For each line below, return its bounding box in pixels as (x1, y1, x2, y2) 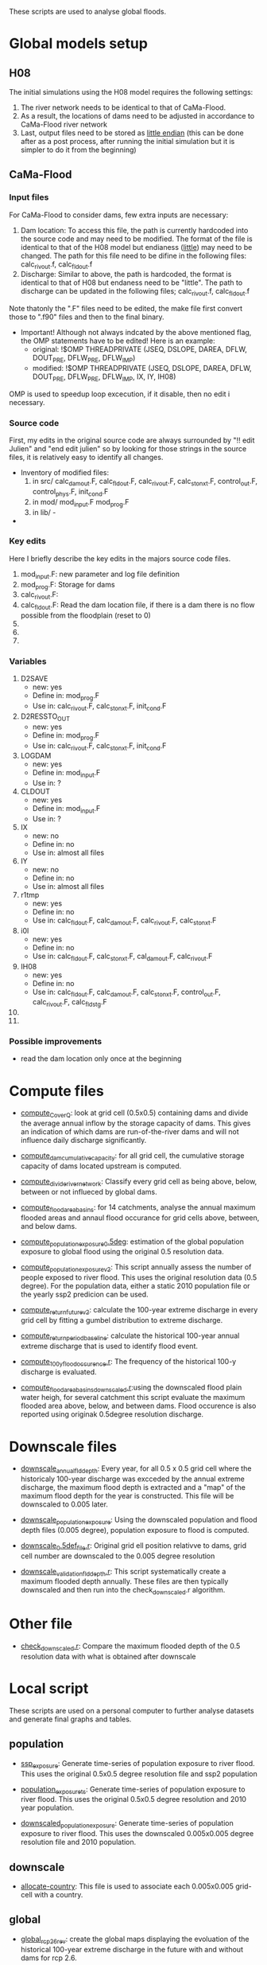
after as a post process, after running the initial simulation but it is (20, 137, 235, 146)
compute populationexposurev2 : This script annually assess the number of (20, 1262, 252, 1274)
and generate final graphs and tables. (9, 1714, 132, 1724)
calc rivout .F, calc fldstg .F (32, 997, 108, 1009)
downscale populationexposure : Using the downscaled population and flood (20, 1515, 257, 1526)
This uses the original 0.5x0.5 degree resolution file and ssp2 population (20, 1768, 257, 1778)
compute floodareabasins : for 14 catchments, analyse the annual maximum (20, 1202, 257, 1214)
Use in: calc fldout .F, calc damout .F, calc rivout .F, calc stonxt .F (32, 915, 217, 926)
